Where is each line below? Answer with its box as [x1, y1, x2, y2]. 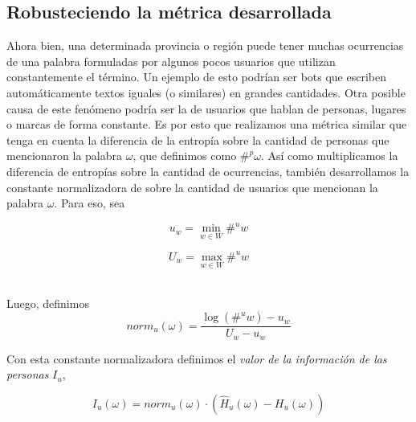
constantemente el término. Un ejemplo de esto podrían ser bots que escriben [6, 68, 387, 85]
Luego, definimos [6, 294, 89, 311]
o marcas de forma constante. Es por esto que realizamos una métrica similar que [6, 116, 407, 133]
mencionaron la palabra [6, 147, 122, 164]
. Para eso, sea [54, 195, 125, 211]
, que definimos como [133, 147, 237, 164]
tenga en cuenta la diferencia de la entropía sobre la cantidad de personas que [6, 131, 389, 148]
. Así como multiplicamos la [260, 147, 398, 164]
